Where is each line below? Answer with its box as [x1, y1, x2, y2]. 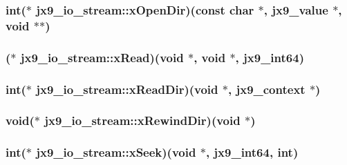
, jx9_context [227, 80, 306, 97]
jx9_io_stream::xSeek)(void [36, 144, 196, 161]
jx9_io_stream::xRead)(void [20, 48, 184, 66]
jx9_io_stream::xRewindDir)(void [44, 112, 241, 129]
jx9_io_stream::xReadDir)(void [36, 80, 218, 97]
